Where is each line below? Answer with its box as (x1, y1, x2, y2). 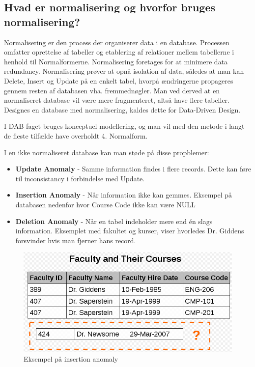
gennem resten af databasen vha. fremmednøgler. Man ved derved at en (4, 85, 220, 95)
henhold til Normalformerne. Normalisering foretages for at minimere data (4, 56, 228, 66)
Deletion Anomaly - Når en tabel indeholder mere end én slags (15, 216, 213, 226)
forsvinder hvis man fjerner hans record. (15, 235, 136, 245)
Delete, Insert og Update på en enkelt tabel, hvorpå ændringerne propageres (4, 75, 233, 85)
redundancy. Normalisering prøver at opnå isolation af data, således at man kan (4, 66, 244, 76)
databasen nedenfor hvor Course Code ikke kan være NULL (15, 199, 196, 209)
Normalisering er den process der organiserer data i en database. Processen (4, 37, 229, 47)
